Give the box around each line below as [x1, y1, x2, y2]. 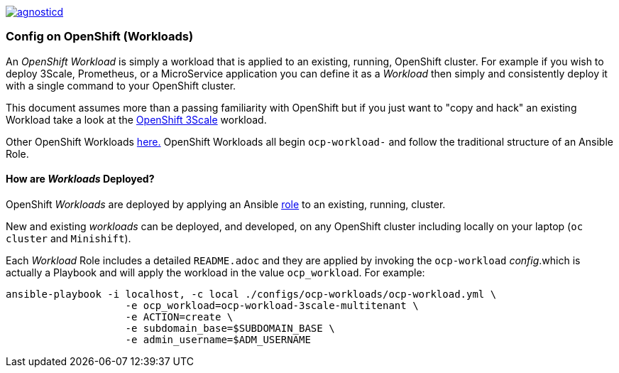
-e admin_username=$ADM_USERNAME [125, 333, 311, 345]
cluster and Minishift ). [6, 232, 131, 244]
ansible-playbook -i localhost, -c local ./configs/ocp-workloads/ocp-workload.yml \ [6, 288, 497, 300]
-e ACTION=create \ [125, 310, 234, 323]
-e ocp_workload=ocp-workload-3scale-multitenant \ [125, 299, 419, 311]
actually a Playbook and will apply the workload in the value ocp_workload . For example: [6, 266, 425, 279]
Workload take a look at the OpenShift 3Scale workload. [6, 113, 267, 126]
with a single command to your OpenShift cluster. [6, 79, 236, 92]
